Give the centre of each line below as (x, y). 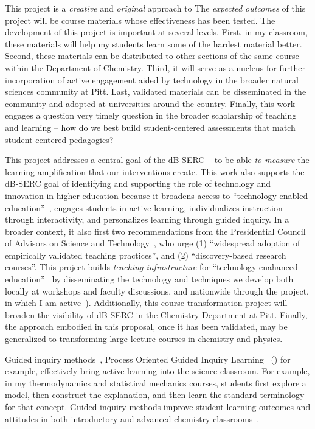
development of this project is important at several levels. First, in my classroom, (156, 32)
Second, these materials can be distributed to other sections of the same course (152, 56)
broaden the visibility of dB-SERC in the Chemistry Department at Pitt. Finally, (156, 314)
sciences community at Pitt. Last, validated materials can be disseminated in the (156, 92)
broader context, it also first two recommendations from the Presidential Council (155, 231)
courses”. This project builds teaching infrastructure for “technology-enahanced (151, 267)
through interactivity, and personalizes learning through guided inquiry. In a (147, 219)
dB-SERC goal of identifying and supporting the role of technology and (138, 183)
